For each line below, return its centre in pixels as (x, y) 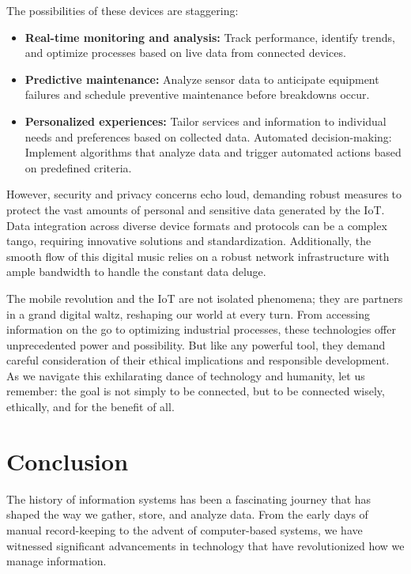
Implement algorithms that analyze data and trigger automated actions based (213, 152)
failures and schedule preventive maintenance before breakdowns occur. (197, 94)
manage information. (57, 561)
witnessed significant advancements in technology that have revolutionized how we (205, 545)
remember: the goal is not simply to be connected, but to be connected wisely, (196, 391)
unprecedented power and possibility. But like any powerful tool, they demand (196, 344)
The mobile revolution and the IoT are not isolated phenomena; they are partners (205, 298)
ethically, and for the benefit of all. (90, 407)
